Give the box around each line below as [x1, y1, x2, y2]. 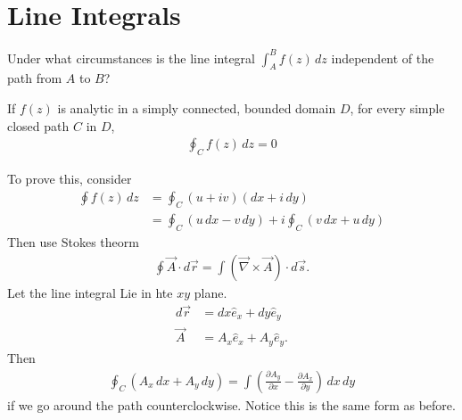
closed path [7, 116, 70, 135]
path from [7, 69, 62, 87]
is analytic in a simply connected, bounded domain [57, 99, 336, 118]
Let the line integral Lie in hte [7, 283, 173, 301]
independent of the [331, 48, 434, 67]
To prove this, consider [7, 169, 132, 188]
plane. [194, 283, 227, 301]
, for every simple [350, 99, 445, 118]
